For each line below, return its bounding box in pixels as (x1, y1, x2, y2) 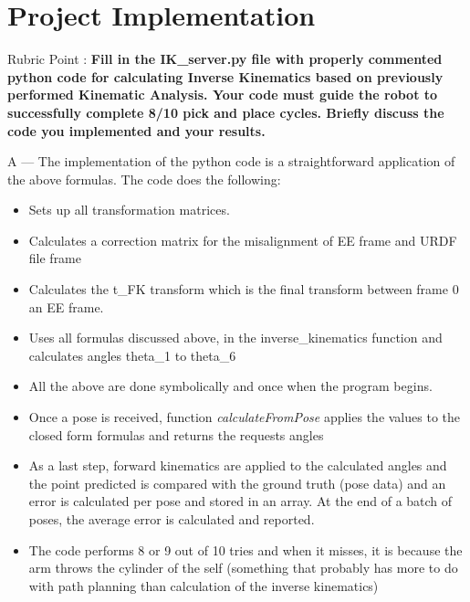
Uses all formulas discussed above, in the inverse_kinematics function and (28, 328, 443, 347)
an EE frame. (28, 297, 104, 316)
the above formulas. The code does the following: (7, 169, 281, 188)
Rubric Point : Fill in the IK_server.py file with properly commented (7, 49, 443, 69)
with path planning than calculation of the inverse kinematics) (28, 576, 379, 595)
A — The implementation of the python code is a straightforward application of (7, 152, 455, 171)
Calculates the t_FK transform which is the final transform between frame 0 (28, 280, 459, 299)
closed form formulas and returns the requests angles (28, 425, 324, 444)
